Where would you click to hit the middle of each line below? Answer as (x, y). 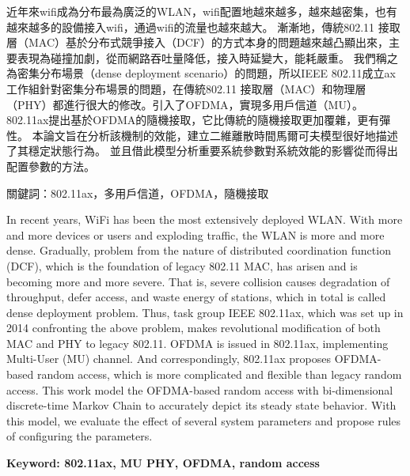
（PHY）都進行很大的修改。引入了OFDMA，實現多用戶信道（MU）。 (185, 104)
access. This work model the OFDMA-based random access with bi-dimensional (200, 389)
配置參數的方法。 (51, 166)
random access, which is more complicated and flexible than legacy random (219, 374)
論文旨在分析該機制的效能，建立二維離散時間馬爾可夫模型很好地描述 (220, 135)
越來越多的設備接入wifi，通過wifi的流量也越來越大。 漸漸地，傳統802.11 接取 (203, 26)
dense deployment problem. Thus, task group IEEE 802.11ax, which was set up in (205, 312)
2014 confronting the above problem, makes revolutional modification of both (194, 328)
